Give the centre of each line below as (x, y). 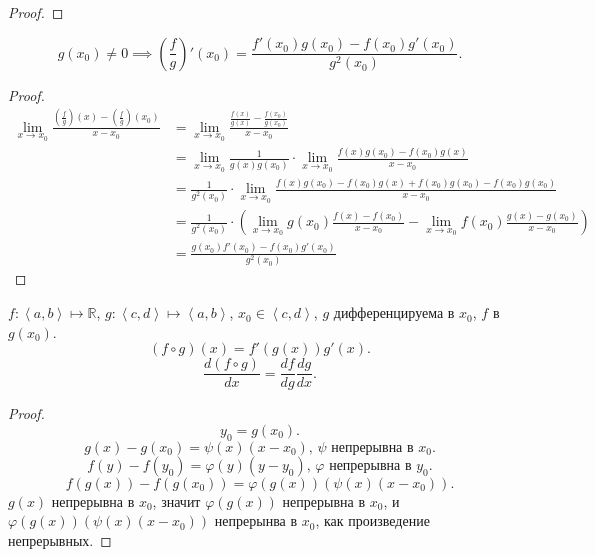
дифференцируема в (394, 312)
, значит (176, 500)
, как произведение (372, 520)
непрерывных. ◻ (60, 539)
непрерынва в (256, 520)
